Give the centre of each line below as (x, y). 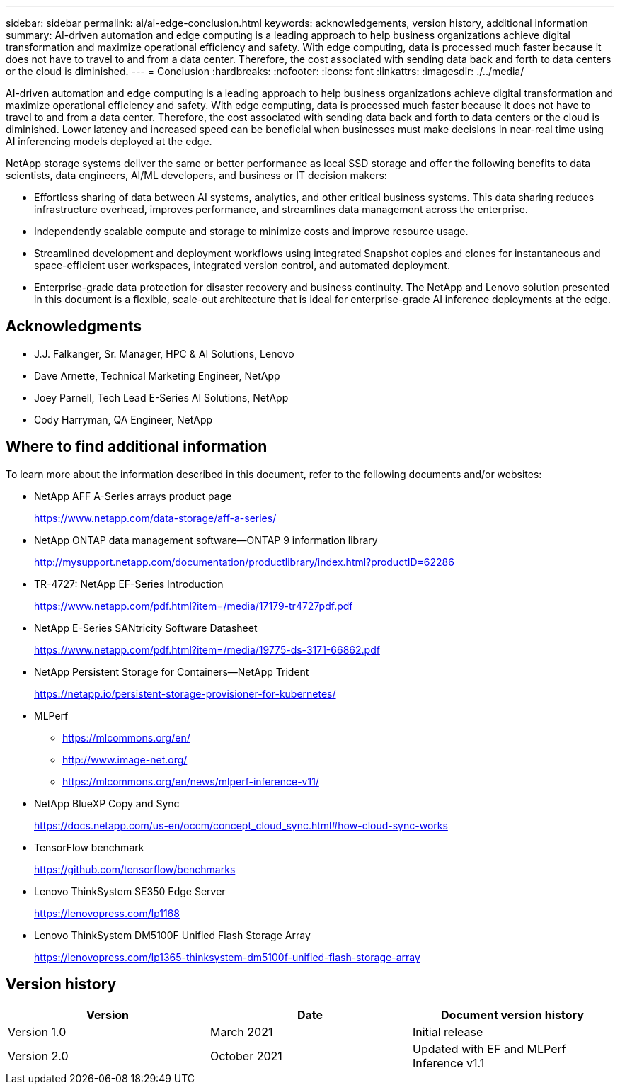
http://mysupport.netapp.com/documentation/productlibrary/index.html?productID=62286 (244, 562)
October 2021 (246, 1056)
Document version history (512, 1015)
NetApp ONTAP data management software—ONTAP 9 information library (206, 540)
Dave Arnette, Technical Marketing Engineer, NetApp (157, 375)
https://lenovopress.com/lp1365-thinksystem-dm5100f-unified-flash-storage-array (227, 957)
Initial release (448, 1032)
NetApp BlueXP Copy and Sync (107, 803)
